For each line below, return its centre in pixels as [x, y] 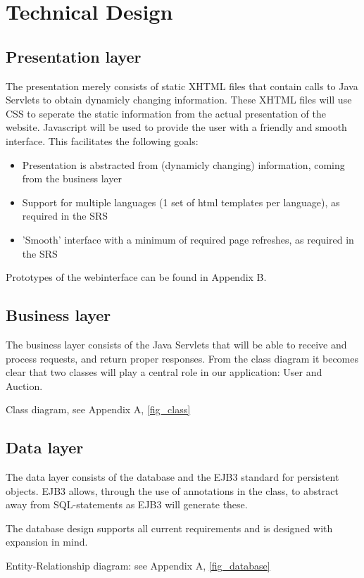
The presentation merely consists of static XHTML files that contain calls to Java [182, 86]
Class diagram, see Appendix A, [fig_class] [98, 409]
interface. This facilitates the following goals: [102, 140]
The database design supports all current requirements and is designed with [169, 528]
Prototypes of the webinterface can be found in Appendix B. [136, 277]
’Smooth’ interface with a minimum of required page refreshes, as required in [188, 239]
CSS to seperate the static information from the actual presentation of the [166, 113]
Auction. [24, 385]
